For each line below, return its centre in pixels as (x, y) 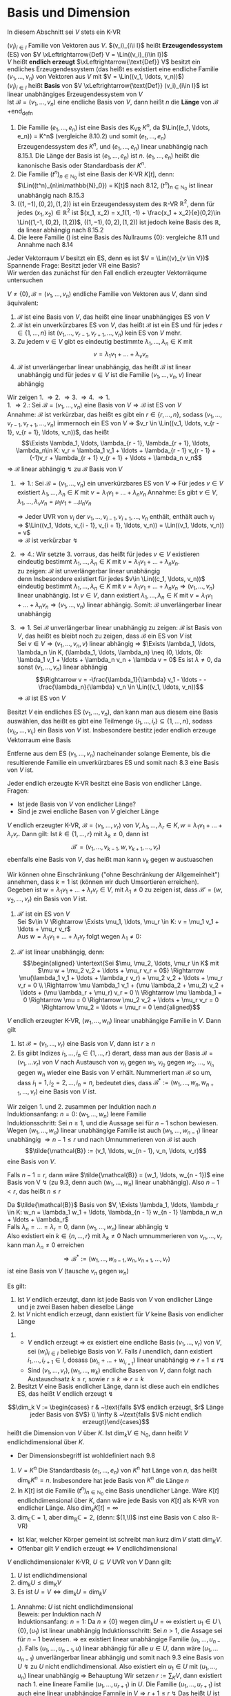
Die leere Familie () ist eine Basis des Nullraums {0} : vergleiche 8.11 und (118, 237)
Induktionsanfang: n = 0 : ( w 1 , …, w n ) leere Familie (77, 1115)
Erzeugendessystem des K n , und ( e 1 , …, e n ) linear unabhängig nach (112, 147)
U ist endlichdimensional (52, 1576)
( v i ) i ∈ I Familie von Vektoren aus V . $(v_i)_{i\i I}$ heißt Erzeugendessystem (115, 46)
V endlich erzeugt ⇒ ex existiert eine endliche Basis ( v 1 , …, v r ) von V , (124, 1343)
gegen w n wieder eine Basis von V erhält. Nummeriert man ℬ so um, (114, 1073)
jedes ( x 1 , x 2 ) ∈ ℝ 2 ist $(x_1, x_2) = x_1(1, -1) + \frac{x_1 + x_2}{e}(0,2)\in (119, 213)
